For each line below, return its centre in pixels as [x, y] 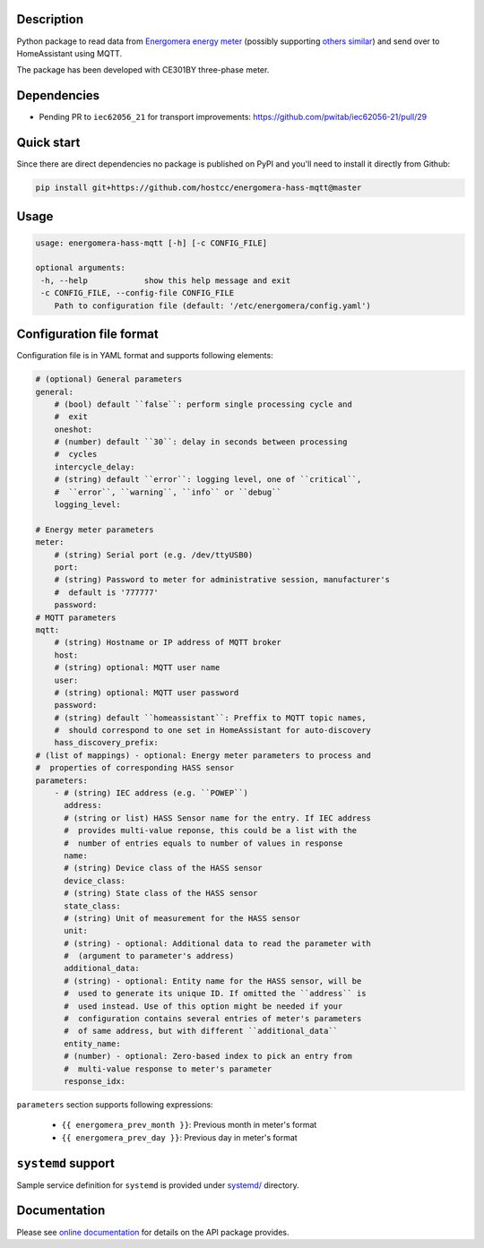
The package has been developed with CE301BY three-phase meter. [143, 70]
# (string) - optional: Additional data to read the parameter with [218, 943]
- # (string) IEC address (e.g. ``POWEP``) [151, 793]
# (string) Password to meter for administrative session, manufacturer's [222, 580]
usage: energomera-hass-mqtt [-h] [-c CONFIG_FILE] [151, 243]
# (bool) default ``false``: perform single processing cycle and [203, 404]
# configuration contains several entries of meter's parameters [213, 1019]
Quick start [48, 143]
